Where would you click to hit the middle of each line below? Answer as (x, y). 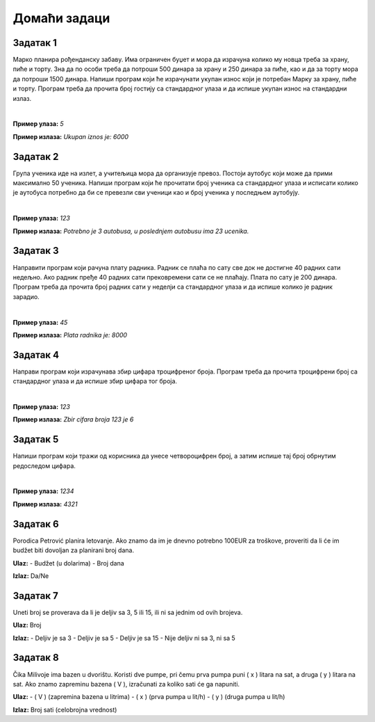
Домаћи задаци (61, 18)
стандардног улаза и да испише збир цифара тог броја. (95, 381)
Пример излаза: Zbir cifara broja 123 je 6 (73, 419)
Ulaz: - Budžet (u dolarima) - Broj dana (68, 563)
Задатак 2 (36, 157)
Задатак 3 (36, 251)
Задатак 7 (35, 596)
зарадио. (26, 296)
